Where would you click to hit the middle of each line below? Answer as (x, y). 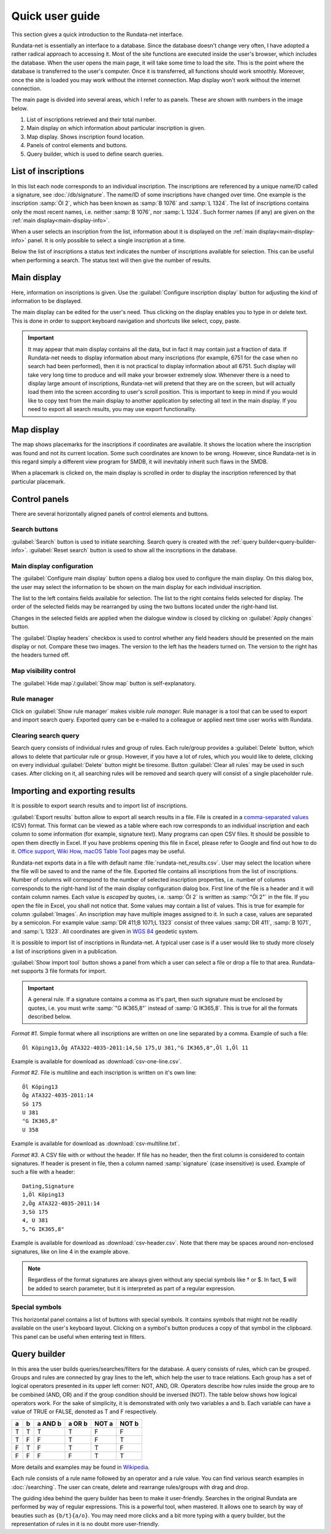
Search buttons (35, 530)
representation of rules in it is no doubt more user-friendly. (85, 1524)
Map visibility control (44, 671)
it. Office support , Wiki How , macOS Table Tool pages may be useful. (98, 851)
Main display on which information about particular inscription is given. (116, 128)
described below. (50, 1016)
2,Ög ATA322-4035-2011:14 (61, 1203)
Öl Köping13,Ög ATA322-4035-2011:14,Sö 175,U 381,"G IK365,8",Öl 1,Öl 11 (135, 1047)
